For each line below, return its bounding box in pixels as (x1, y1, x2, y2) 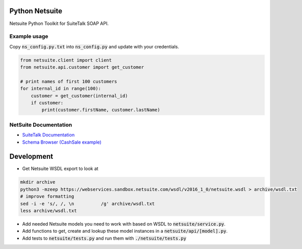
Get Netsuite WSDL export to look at (22, 165, 99, 172)
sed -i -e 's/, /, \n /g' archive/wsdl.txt (20, 201, 155, 206)
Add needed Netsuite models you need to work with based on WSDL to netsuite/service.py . (22, 220, 225, 227)
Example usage (9, 33, 48, 40)
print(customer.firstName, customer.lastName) (41, 107, 160, 113)
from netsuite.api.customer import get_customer (20, 64, 144, 70)
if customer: (31, 100, 64, 105)
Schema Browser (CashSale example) (22, 139, 102, 145)
